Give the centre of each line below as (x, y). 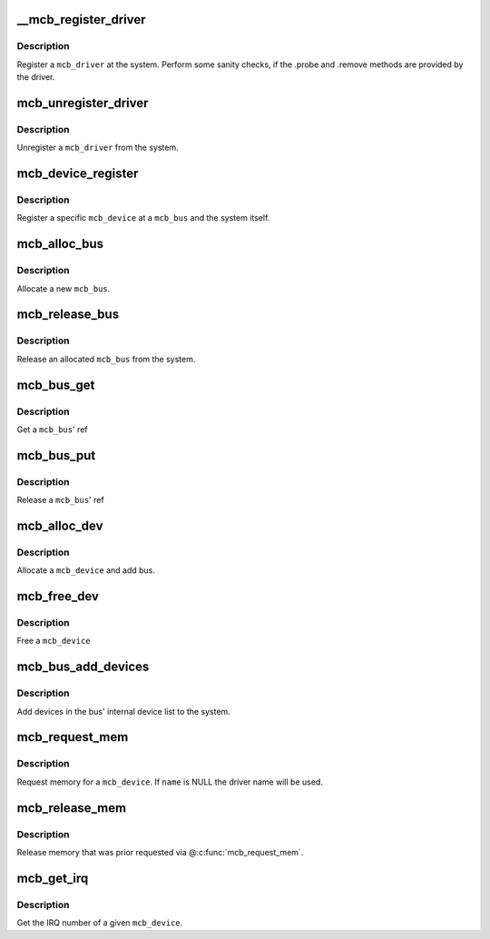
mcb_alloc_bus (60, 244)
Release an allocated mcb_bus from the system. (106, 359)
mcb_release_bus (68, 315)
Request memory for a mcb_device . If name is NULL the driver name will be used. (170, 782)
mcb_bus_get (56, 385)
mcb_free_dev (58, 596)
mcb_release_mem (72, 808)
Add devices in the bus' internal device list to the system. (123, 711)
